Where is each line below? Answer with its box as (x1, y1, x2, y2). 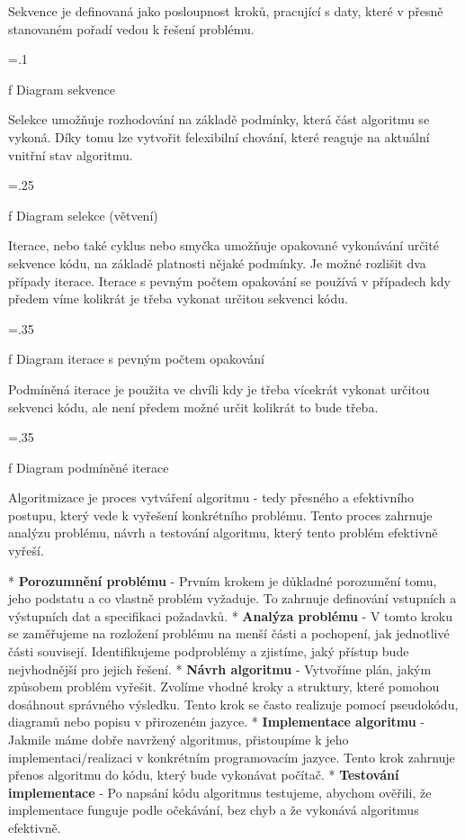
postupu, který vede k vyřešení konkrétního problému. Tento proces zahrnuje (8, 505, 433, 524)
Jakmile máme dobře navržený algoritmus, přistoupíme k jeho (8, 730, 349, 748)
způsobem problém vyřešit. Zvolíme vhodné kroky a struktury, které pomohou (8, 677, 440, 696)
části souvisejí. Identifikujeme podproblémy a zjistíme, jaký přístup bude (8, 642, 409, 661)
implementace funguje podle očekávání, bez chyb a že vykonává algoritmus (8, 800, 419, 819)
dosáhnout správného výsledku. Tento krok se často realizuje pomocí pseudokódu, (8, 694, 459, 713)
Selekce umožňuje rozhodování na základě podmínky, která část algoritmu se (8, 110, 430, 129)
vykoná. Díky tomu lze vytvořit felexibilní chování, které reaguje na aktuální (8, 127, 430, 146)
